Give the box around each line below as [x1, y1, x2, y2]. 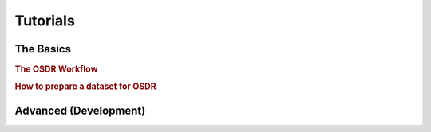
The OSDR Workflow [14, 64, 98, 75]
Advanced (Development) [14, 103, 146, 117]
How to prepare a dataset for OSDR [14, 81, 156, 92]
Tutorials [14, 12, 75, 29]
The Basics [14, 42, 72, 56]
